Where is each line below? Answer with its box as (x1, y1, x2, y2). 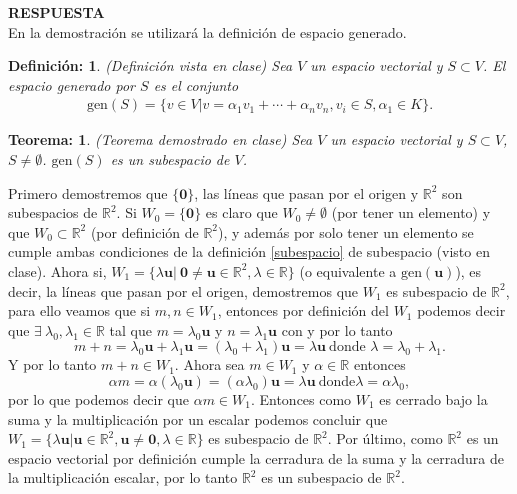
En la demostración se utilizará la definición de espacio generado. (8, 21, 407, 42)
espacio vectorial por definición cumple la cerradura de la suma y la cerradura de (8, 447, 504, 468)
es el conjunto (153, 74, 239, 95)
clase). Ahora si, (8, 260, 107, 281)
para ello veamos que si (8, 300, 151, 321)
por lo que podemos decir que (8, 388, 189, 409)
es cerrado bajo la (379, 388, 488, 409)
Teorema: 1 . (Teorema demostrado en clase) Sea (8, 129, 313, 150)
